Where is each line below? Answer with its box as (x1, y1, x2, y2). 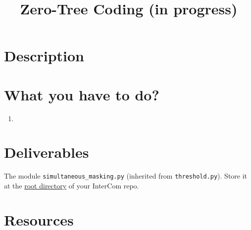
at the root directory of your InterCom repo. (4, 181, 139, 191)
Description (4, 46, 85, 66)
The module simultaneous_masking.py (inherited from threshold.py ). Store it (4, 171, 248, 181)
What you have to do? (4, 84, 159, 104)
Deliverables (4, 142, 89, 162)
